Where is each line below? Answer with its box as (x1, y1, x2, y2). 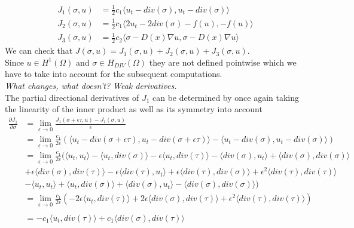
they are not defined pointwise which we (149, 56, 297, 68)
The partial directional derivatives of (5, 91, 139, 103)
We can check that (5, 44, 73, 57)
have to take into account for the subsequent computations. (5, 67, 222, 80)
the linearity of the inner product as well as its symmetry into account (5, 103, 263, 115)
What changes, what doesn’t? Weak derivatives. (5, 79, 177, 91)
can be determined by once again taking (152, 91, 300, 103)
